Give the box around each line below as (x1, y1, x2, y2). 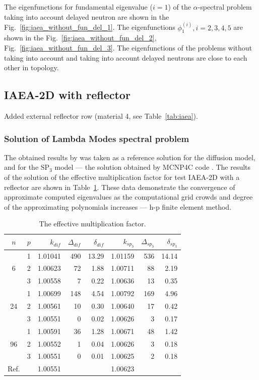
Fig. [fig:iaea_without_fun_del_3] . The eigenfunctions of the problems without (4, 42, 252, 53)
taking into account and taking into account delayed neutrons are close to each (4, 52, 247, 63)
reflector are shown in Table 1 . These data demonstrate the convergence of (4, 181, 235, 192)
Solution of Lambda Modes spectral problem (4, 132, 189, 145)
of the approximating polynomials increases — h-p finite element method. (4, 201, 232, 212)
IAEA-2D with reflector (4, 87, 131, 103)
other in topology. (4, 62, 59, 73)
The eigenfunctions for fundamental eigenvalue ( (4, 2, 153, 12)
